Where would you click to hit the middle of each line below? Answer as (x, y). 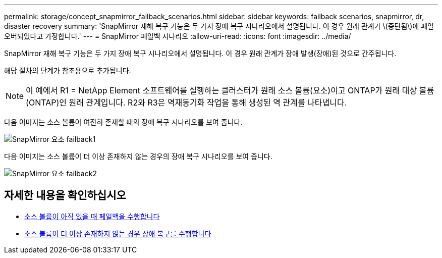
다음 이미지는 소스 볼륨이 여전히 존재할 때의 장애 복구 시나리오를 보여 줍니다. (123, 122)
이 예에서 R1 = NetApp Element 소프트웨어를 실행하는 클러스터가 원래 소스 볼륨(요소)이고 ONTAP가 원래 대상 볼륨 (230, 90)
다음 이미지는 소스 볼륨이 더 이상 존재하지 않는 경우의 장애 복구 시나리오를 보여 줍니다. (138, 156)
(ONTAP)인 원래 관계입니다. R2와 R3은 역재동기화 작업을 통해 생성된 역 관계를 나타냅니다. (186, 102)
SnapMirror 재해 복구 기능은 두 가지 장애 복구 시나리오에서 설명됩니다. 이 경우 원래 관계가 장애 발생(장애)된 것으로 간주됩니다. (200, 53)
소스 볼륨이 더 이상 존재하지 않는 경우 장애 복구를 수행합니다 (118, 233)
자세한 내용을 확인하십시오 (65, 195)
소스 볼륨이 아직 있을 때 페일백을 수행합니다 (92, 216)
